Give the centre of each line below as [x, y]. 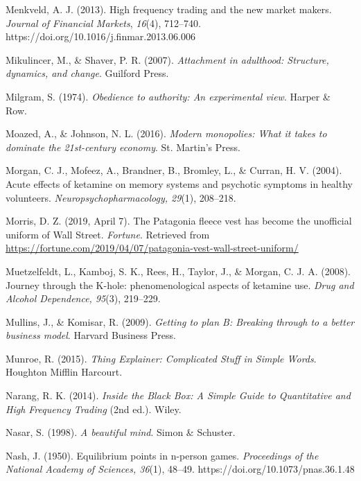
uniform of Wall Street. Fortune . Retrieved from [108, 234]
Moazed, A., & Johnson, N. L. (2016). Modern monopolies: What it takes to [166, 133]
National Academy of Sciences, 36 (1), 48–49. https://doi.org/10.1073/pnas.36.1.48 [180, 469]
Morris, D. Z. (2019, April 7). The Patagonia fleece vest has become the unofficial [179, 221]
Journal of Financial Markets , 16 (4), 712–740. [103, 23]
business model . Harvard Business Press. [91, 335]
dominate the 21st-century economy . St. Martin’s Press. [123, 147]
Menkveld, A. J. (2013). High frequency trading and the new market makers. [169, 9]
